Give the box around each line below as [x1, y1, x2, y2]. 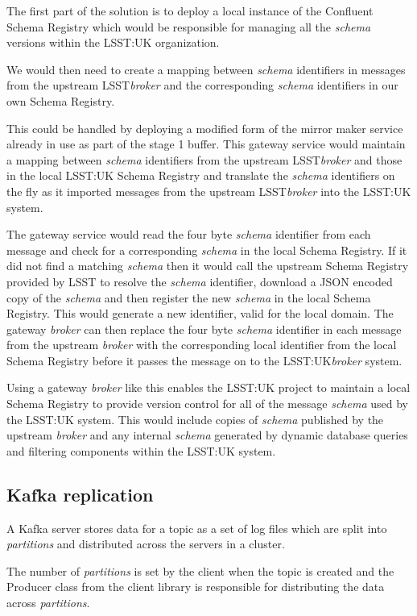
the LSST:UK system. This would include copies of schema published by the [6, 410, 384, 427]
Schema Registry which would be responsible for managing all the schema [6, 18, 371, 35]
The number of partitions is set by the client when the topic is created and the [6, 562, 394, 579]
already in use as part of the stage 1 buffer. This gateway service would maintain [6, 135, 406, 152]
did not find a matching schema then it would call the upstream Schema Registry [6, 257, 409, 274]
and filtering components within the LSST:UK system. [6, 442, 276, 459]
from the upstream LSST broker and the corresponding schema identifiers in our [6, 77, 398, 94]
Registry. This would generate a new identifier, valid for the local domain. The [6, 305, 394, 322]
